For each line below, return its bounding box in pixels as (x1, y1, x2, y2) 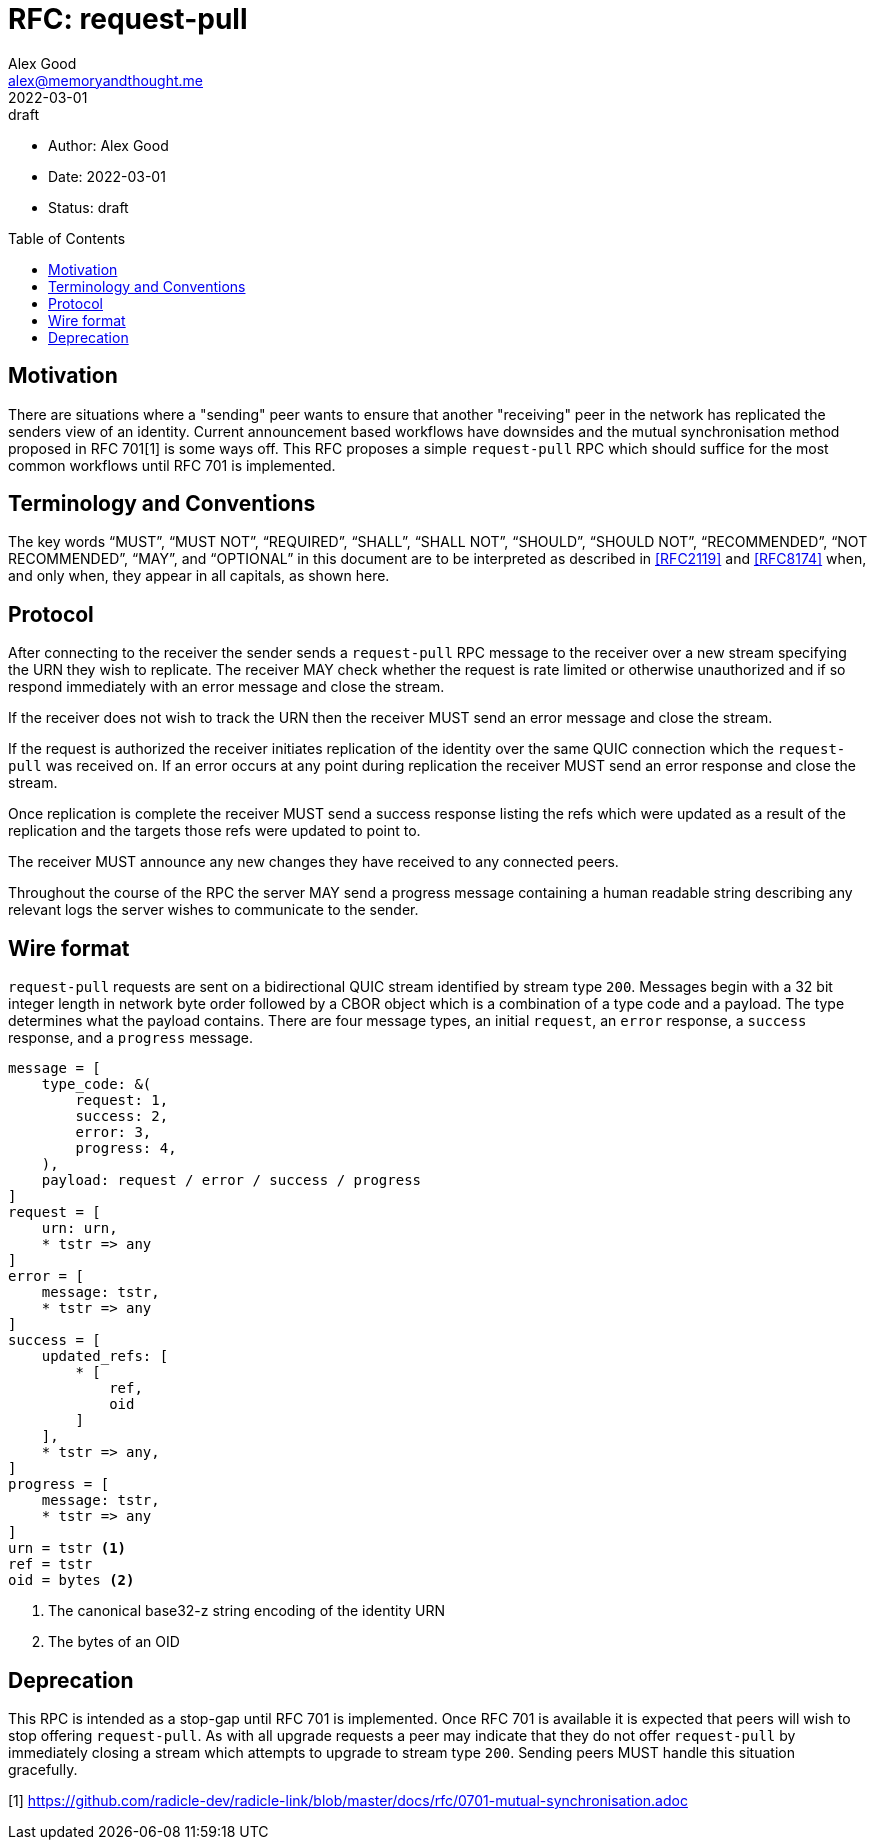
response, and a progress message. (8, 1029, 254, 1047)
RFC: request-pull (8, 2, 248, 36)
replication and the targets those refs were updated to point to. (8, 822, 421, 840)
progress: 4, (75, 1140, 177, 1157)
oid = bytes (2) (8, 1572, 135, 1589)
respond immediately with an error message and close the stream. (8, 678, 445, 696)
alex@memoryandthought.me (8, 71, 203, 89)
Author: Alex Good (48, 136, 169, 154)
